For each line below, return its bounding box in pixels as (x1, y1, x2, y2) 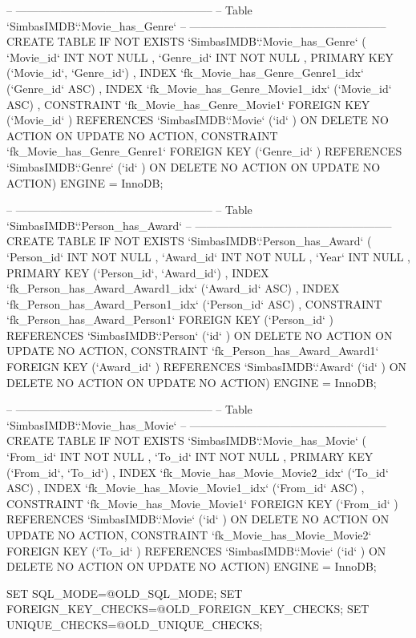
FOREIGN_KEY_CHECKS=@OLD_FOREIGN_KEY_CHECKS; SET (6, 600, 370, 617)
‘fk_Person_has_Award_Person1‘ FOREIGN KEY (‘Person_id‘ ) (6, 311, 333, 328)
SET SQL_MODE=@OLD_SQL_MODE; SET (6, 584, 243, 601)
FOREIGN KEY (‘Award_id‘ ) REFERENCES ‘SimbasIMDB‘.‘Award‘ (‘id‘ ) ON (6, 358, 407, 375)
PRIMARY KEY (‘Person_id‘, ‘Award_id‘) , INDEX (6, 264, 269, 281)
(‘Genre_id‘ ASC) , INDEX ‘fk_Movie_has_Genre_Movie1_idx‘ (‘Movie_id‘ (6, 79, 392, 96)
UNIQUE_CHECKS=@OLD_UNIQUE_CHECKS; (6, 616, 263, 632)
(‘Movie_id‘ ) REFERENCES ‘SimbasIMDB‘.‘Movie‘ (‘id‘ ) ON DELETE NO (6, 111, 389, 128)
